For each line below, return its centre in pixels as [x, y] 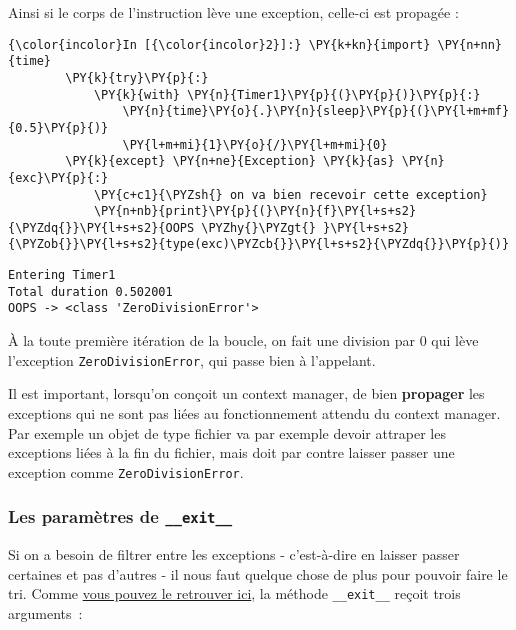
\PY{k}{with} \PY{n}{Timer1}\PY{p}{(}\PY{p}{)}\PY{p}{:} [287, 94]
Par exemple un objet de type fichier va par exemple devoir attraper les [227, 432]
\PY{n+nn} [469, 44]
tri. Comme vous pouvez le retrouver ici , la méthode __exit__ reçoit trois [234, 593]
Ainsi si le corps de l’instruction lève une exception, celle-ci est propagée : [233, 12]
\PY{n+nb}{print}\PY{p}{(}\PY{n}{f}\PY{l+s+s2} [255, 211]
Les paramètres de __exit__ [120, 516]
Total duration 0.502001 [90, 291]
